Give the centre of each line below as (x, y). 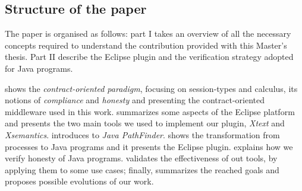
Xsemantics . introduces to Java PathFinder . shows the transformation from (142, 134)
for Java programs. (39, 68)
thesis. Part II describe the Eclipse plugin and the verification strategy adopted (149, 57)
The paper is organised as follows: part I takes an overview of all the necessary (148, 34)
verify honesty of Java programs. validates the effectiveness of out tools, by (141, 158)
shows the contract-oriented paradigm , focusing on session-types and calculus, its (151, 88)
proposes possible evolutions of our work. (79, 181)
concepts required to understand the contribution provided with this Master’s (146, 45)
